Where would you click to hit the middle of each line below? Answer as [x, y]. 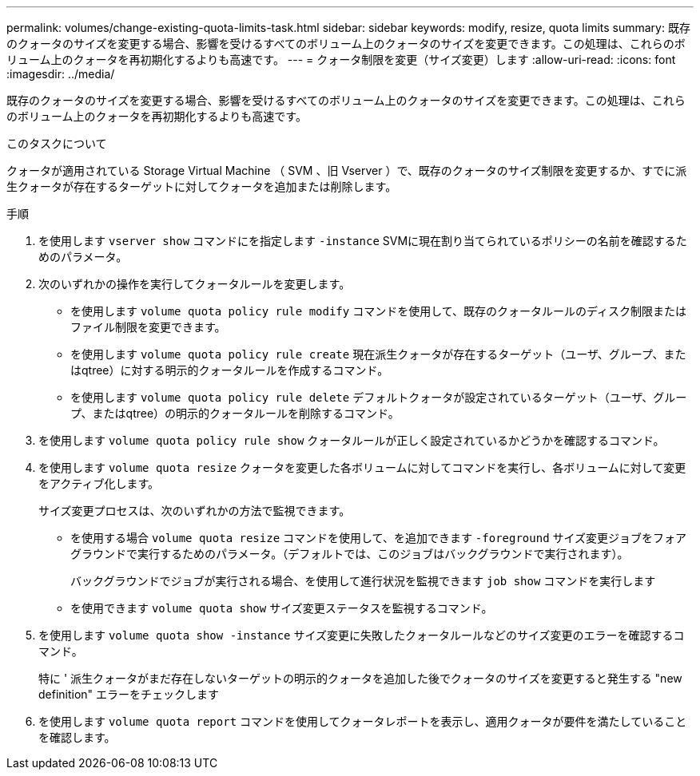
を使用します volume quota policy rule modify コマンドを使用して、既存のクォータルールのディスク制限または [379, 311]
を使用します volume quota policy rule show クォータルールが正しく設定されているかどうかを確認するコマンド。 [352, 440]
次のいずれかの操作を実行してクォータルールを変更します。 [195, 284]
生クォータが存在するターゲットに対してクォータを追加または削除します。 [202, 186]
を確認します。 [77, 737]
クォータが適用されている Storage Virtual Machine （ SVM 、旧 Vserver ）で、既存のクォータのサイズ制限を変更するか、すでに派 [347, 170]
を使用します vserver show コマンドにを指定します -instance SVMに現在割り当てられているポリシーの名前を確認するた [363, 241]
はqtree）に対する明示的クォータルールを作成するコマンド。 [230, 370]
